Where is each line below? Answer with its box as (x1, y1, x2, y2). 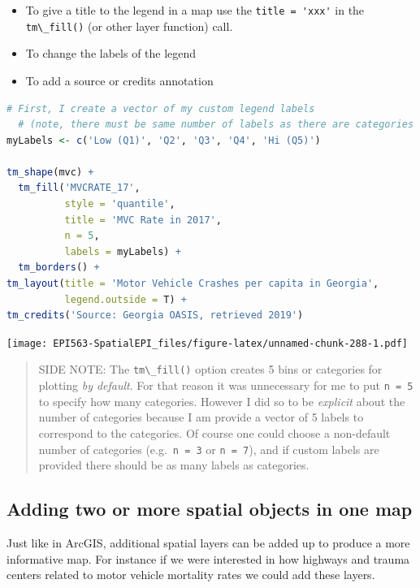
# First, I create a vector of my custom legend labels (6, 102, 315, 115)
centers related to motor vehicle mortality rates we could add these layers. (6, 566, 375, 583)
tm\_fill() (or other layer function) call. (25, 17, 233, 34)
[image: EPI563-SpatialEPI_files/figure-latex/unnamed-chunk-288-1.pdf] (6, 337, 408, 349)
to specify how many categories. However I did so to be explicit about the (38, 392, 405, 409)
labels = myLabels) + (64, 245, 181, 257)
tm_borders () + (18, 262, 100, 274)
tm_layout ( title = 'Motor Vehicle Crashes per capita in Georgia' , (6, 278, 379, 290)
